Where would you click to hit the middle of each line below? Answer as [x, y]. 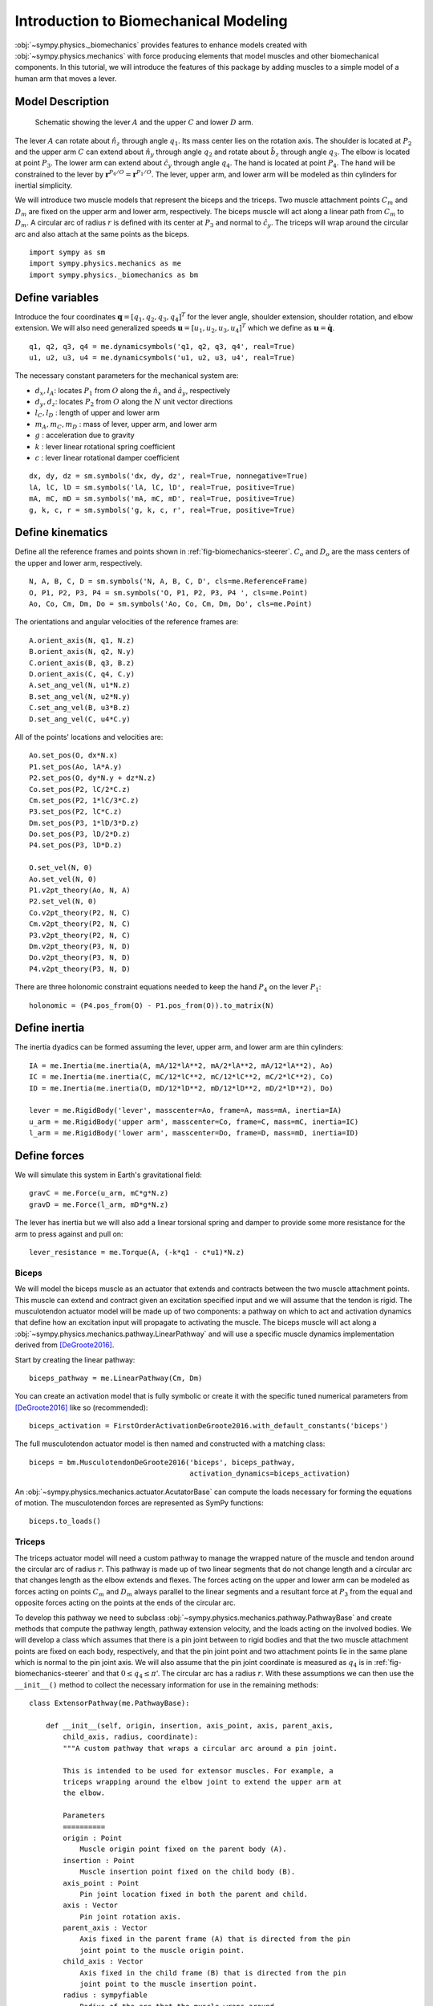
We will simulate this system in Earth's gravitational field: [108, 1175]
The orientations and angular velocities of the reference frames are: [127, 622]
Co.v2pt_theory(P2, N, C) [80, 912]
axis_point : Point [101, 1883]
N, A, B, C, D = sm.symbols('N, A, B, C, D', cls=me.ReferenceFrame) [169, 581]
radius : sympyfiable [105, 1995]
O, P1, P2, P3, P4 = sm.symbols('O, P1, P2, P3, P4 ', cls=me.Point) [169, 593]
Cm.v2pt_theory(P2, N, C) [80, 924]
